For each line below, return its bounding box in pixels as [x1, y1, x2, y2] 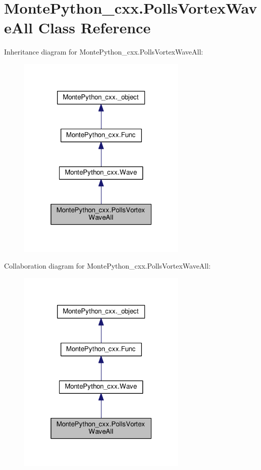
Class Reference [38, 17, 151, 38]
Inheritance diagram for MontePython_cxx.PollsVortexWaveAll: [4, 46, 203, 57]
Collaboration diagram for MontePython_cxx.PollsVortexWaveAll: [4, 260, 211, 271]
